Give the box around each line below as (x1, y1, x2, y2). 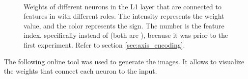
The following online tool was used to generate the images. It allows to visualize (4, 56, 245, 66)
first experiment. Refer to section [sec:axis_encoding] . (24, 39, 185, 50)
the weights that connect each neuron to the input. (4, 66, 157, 76)
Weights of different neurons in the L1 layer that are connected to (24, 1, 221, 11)
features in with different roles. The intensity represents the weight (24, 11, 224, 21)
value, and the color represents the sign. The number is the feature (24, 20, 224, 30)
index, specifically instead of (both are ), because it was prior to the (24, 30, 228, 40)
